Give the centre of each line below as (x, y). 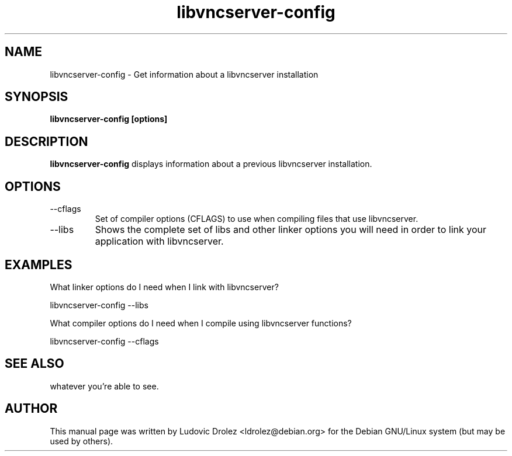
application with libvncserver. (159, 241)
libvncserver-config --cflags (104, 341)
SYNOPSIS (37, 97)
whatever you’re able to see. (104, 386)
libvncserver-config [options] (109, 119)
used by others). (82, 441)
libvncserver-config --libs (99, 305)
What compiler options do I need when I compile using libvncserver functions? (201, 323)
